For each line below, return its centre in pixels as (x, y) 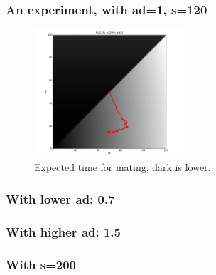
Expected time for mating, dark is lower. (123, 167)
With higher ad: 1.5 (63, 231)
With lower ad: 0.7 (60, 198)
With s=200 (41, 264)
